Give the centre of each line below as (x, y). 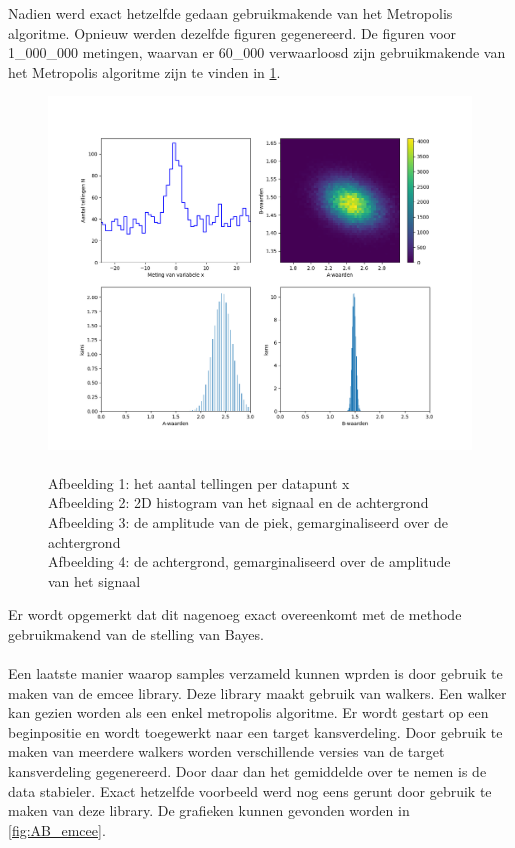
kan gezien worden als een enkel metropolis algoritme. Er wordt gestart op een (248, 712)
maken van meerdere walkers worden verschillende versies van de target (226, 751)
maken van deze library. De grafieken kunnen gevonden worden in (209, 810)
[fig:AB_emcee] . (57, 829)
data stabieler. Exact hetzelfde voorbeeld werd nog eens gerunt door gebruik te (250, 790)
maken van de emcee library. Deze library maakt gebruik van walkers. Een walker (257, 692)
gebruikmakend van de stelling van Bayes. (136, 633)
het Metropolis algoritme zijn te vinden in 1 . (144, 71)
